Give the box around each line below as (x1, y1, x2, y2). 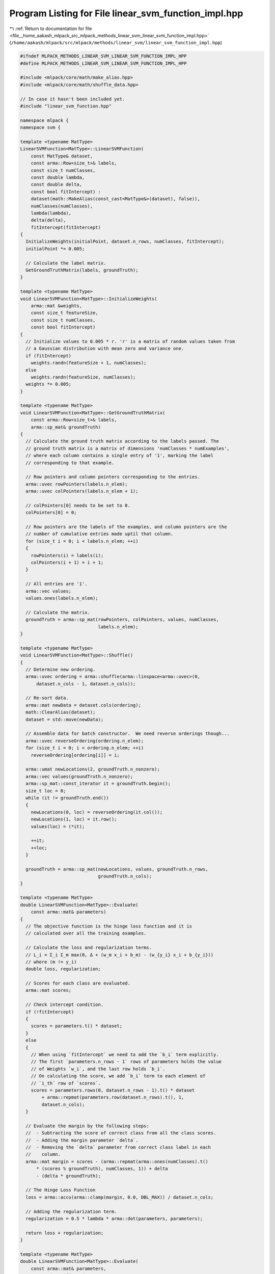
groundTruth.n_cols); (98, 873, 152, 879)
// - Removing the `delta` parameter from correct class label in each (25, 1145, 211, 1150)
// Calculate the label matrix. (25, 260, 106, 266)
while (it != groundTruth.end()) (25, 795, 109, 801)
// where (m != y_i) (25, 959, 77, 965)
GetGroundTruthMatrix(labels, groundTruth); (25, 268, 139, 273)
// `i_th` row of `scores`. (31, 1080, 101, 1086)
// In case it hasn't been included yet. (20, 96, 125, 102)
